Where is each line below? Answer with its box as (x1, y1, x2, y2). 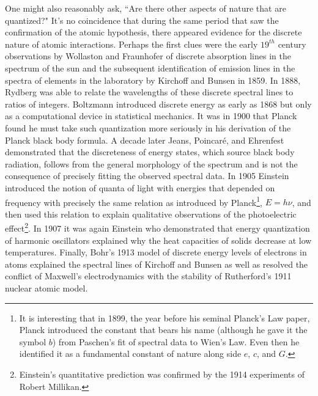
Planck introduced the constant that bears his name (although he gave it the (19, 323, 308, 336)
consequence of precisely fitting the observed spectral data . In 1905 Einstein (5, 169, 289, 182)
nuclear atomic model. (5, 281, 88, 294)
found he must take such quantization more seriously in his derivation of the (5, 121, 291, 134)
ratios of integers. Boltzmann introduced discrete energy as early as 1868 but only (5, 97, 312, 110)
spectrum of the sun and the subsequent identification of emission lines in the (5, 61, 295, 74)
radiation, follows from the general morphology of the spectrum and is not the (5, 157, 298, 170)
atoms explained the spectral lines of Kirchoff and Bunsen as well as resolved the (5, 257, 308, 270)
